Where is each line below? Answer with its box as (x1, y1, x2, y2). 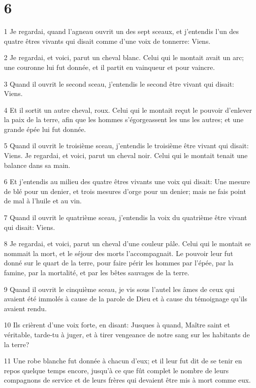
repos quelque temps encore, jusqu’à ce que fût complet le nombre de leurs (4, 365, 229, 375)
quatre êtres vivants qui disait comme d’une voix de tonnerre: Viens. (4, 35, 211, 46)
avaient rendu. (4, 303, 47, 313)
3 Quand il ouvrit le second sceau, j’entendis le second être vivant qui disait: (4, 78, 234, 89)
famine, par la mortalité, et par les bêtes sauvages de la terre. (4, 267, 190, 277)
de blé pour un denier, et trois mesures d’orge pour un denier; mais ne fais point (4, 186, 246, 196)
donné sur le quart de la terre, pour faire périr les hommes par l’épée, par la (4, 258, 234, 268)
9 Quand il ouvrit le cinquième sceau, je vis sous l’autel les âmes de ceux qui (4, 284, 235, 294)
